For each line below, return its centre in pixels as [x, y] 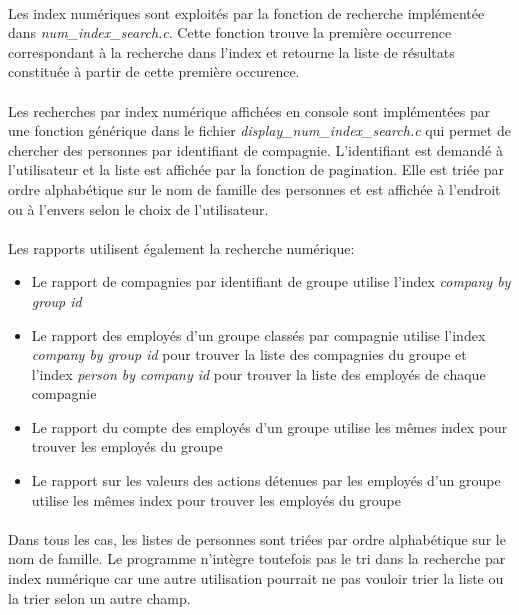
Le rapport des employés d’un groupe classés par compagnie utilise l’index [258, 334]
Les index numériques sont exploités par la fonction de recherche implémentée [246, 12]
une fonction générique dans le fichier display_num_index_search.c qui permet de [259, 130]
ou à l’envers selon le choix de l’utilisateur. [138, 208]
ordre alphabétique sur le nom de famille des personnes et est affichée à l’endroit [254, 188]
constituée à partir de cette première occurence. [154, 71]
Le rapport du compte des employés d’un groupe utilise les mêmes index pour [269, 426]
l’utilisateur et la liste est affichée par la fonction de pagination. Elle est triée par [256, 169]
